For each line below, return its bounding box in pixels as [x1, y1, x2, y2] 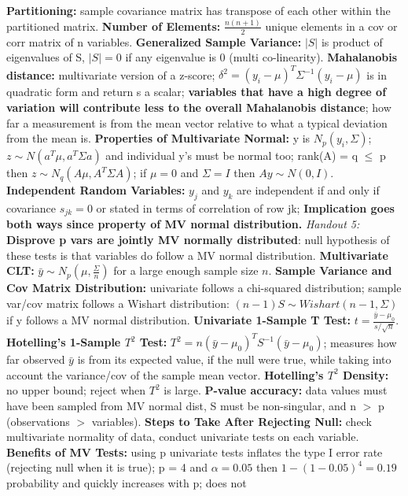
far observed [6, 351, 65, 368]
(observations [6, 413, 70, 429]
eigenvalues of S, [6, 49, 86, 65]
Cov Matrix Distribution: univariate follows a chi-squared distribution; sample [6, 279, 402, 296]
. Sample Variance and [268, 262, 392, 279]
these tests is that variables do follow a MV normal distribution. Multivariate [6, 246, 388, 263]
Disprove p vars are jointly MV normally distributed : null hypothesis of [6, 231, 390, 248]
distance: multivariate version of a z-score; [6, 66, 215, 83]
